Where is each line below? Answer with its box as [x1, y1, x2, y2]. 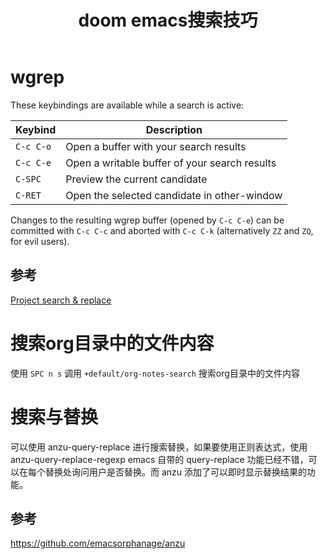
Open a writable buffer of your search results [65, 156, 277, 170]
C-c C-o [15, 141, 52, 152]
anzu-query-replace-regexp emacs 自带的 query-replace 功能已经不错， [10, 453, 309, 465]
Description [145, 122, 203, 136]
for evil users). [10, 235, 70, 247]
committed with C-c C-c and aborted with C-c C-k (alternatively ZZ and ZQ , [10, 224, 314, 236]
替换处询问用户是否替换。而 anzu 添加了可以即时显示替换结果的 [44, 466, 308, 478]
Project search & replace [10, 294, 112, 306]
